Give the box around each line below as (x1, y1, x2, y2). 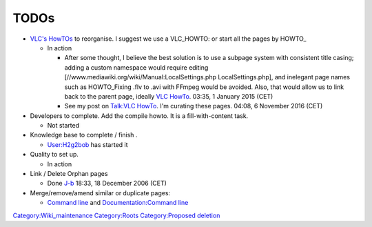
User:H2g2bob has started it (47, 140, 128, 148)
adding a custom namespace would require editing (64, 63, 209, 72)
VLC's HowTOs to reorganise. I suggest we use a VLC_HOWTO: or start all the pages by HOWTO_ (30, 34, 307, 43)
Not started (47, 121, 80, 130)
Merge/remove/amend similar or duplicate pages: (30, 188, 171, 197)
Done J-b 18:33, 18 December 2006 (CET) (47, 179, 167, 188)
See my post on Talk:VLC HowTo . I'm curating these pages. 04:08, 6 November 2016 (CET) (64, 102, 323, 110)
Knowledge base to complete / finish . (30, 131, 138, 139)
